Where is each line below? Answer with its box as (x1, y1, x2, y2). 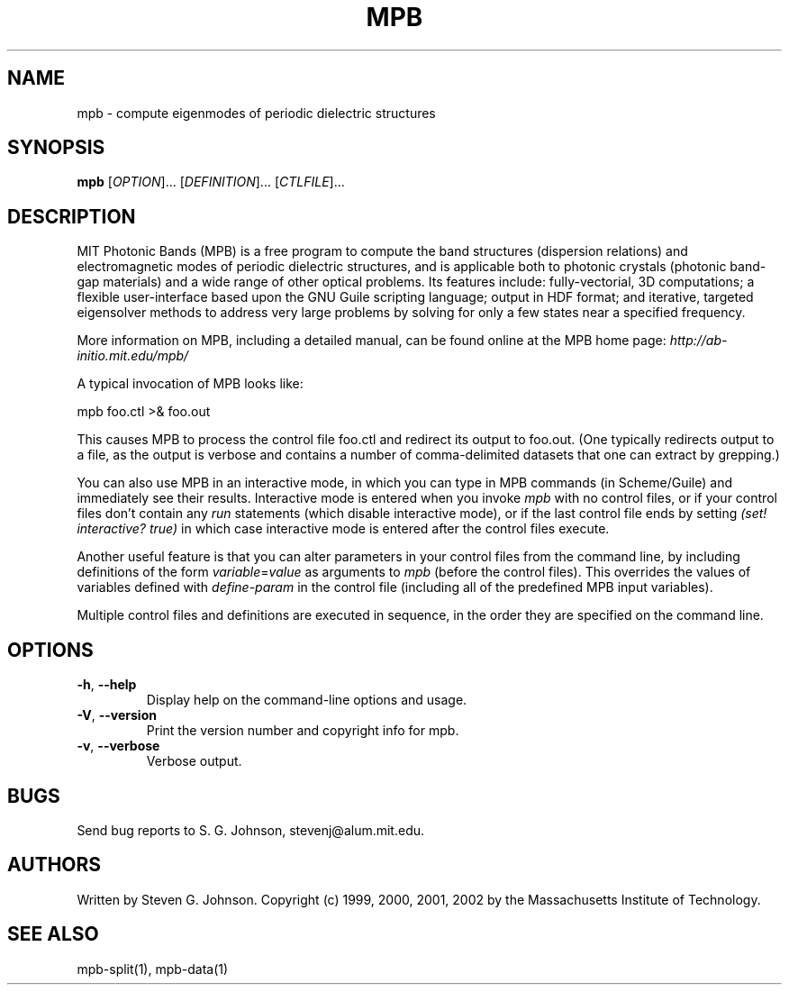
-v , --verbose (77, 738, 160, 754)
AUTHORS (7, 853, 102, 877)
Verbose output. (146, 753, 242, 769)
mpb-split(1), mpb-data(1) (77, 960, 229, 977)
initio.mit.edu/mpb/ (77, 348, 189, 364)
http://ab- (669, 332, 728, 349)
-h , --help (77, 677, 137, 693)
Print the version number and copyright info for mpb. (146, 723, 459, 739)
